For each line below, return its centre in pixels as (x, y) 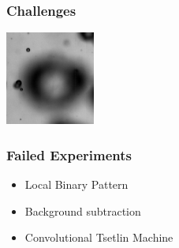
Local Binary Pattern (76, 184)
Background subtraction (83, 210)
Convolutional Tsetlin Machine (99, 237)
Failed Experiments (69, 154)
